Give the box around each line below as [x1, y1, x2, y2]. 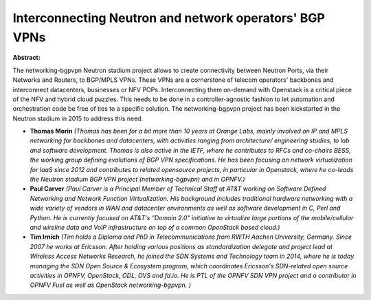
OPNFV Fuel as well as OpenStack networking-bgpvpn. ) [30, 281, 192, 289]
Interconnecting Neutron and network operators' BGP [12, 10, 326, 25]
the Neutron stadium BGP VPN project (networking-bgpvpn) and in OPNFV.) [30, 175, 245, 184]
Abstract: [12, 54, 41, 62]
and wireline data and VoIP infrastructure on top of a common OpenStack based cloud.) [30, 223, 280, 231]
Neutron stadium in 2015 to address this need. [12, 114, 144, 122]
